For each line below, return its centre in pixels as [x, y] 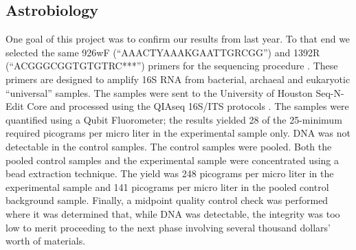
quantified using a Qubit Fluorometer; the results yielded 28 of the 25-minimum [174, 119]
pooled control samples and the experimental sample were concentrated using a [172, 160]
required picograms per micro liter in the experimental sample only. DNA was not [178, 133]
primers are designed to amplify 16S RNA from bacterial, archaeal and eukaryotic [178, 79]
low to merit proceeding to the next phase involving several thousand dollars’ [168, 227]
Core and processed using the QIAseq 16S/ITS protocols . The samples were [188, 106]
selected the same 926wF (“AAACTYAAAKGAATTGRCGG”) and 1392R [163, 52]
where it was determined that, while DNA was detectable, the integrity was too [173, 213]
